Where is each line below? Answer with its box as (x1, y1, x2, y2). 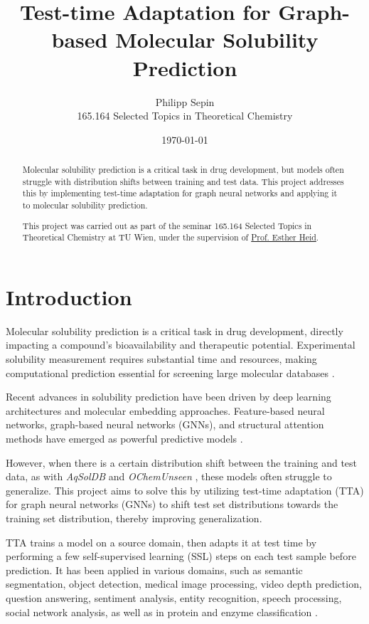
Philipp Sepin (155, 94, 215, 109)
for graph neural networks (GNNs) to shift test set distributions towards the (6, 497, 338, 512)
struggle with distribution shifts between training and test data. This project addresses (22, 175, 344, 187)
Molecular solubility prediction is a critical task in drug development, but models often (22, 164, 344, 176)
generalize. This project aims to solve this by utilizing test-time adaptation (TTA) (6, 482, 364, 497)
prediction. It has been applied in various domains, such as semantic (6, 562, 303, 577)
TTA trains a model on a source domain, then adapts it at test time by (6, 534, 317, 549)
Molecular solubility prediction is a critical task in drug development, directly (6, 323, 343, 338)
